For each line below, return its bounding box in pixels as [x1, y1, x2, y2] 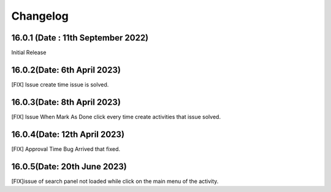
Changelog [11, 9, 69, 23]
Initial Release [11, 49, 47, 56]
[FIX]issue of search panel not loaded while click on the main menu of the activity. [11, 177, 219, 185]
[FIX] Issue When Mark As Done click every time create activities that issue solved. [11, 113, 221, 120]
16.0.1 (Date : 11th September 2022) [11, 33, 149, 43]
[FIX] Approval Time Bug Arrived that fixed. [11, 145, 121, 153]
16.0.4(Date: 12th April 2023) [11, 129, 125, 139]
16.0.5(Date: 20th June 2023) [11, 161, 127, 172]
